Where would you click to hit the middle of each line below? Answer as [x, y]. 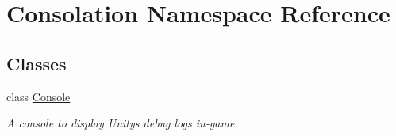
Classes [37, 63]
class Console [38, 96]
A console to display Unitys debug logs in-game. [122, 123]
